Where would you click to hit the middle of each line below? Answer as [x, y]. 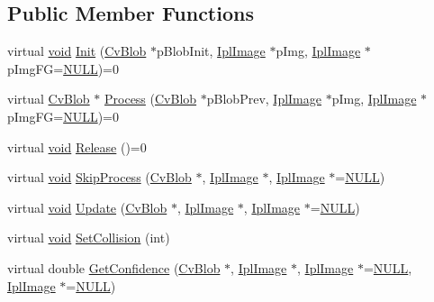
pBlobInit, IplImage [211, 51]
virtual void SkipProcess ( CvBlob [99, 177]
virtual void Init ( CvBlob [77, 51]
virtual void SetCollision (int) [89, 238]
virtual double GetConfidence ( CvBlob [114, 267]
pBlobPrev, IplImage [264, 99]
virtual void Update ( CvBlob [87, 207]
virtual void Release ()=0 [77, 146]
